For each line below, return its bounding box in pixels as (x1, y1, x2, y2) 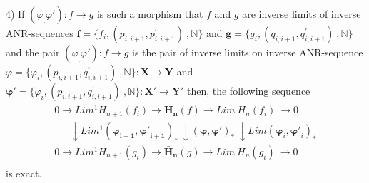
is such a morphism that (96, 6, 203, 21)
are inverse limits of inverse (242, 6, 361, 21)
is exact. (6, 165, 42, 180)
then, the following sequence (186, 83, 310, 98)
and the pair (6, 45, 60, 59)
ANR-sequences (6, 26, 74, 40)
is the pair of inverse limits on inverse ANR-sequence (132, 45, 363, 59)
